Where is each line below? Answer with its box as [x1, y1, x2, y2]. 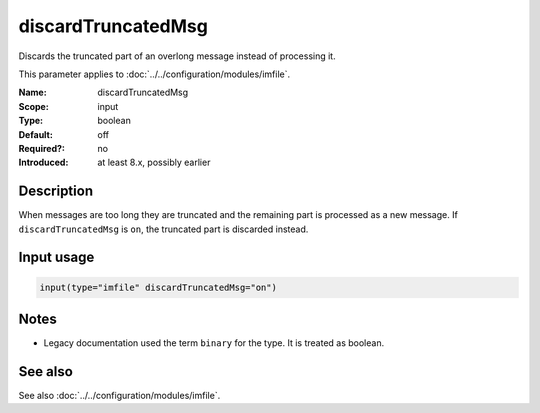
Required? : [18, 142, 65, 154]
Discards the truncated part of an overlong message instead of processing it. [18, 50, 336, 62]
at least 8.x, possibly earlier [97, 156, 211, 169]
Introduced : [18, 156, 69, 169]
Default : [18, 128, 54, 140]
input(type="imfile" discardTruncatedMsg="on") [39, 281, 277, 293]
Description [18, 183, 94, 200]
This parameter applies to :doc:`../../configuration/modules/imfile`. [18, 68, 290, 80]
